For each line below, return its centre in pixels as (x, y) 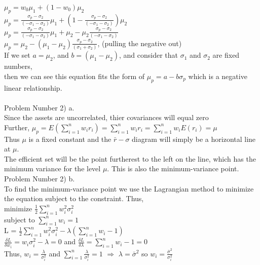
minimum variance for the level (52, 168)
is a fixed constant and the (70, 139)
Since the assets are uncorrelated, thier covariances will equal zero (106, 117)
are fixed (226, 55)
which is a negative (218, 76)
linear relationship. (33, 87)
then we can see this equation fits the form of (75, 76)
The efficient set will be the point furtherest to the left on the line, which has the (130, 158)
